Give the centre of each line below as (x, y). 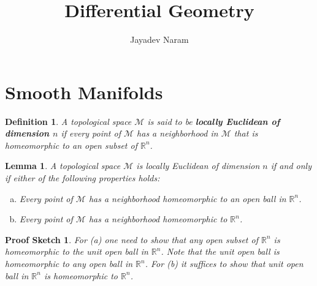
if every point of (91, 133)
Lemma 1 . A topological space (63, 166)
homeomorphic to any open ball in (69, 263)
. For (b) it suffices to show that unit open (224, 263)
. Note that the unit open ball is (220, 251)
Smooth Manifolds (84, 92)
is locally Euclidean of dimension (198, 166)
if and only (291, 166)
